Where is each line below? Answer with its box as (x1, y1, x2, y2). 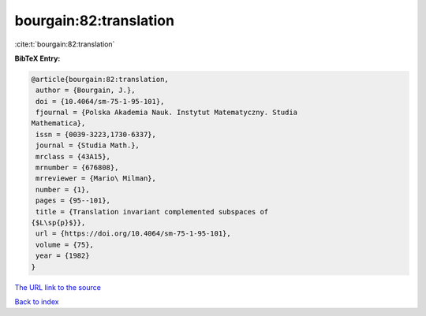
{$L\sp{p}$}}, (31, 218, 86, 227)
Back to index (14, 296, 59, 307)
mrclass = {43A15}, (35, 152, 110, 161)
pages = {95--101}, (35, 196, 110, 205)
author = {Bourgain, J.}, (35, 86, 136, 95)
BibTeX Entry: (14, 54, 61, 63)
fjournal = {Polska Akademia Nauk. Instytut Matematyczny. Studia (35, 108, 298, 117)
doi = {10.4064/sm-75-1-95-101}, (35, 97, 165, 106)
